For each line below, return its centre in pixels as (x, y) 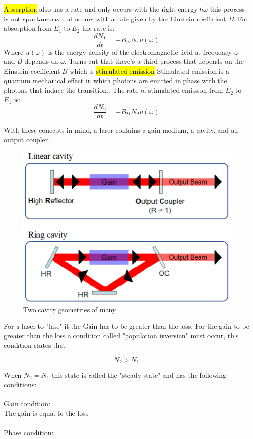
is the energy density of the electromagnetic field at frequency (140, 51)
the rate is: (98, 28)
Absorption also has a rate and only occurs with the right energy (101, 9)
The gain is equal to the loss (46, 413)
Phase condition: (29, 432)
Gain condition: (27, 403)
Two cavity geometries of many (70, 310)
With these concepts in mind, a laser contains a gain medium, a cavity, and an (121, 130)
